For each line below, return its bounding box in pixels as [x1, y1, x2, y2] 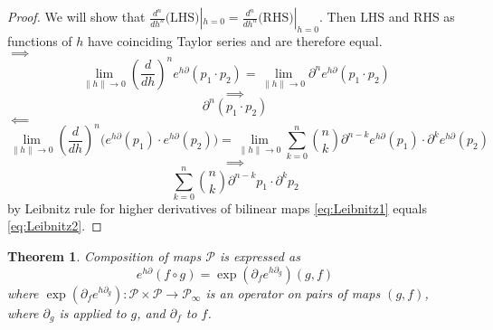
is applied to [59, 303, 127, 322]
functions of [7, 31, 72, 50]
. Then [319, 7, 356, 25]
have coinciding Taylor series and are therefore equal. [88, 31, 383, 50]
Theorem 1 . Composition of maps [7, 247, 202, 266]
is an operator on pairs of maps [205, 283, 381, 302]
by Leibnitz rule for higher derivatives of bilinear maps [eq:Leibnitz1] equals [7, 198, 428, 217]
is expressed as [219, 247, 300, 266]
